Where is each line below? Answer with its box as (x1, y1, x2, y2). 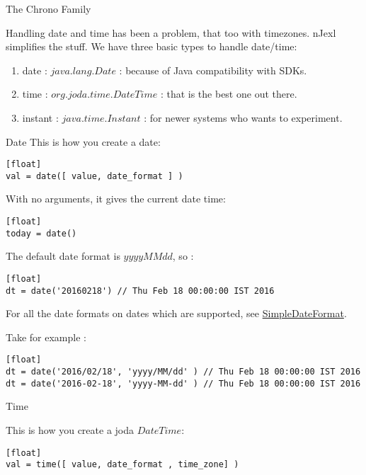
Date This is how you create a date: (6, 134, 161, 149)
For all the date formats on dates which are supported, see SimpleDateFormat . (6, 306, 347, 321)
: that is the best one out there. (160, 86, 297, 101)
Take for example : (6, 329, 86, 344)
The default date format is (6, 248, 120, 263)
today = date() (6, 228, 77, 239)
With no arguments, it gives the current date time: (6, 191, 226, 206)
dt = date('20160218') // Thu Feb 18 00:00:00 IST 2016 (6, 285, 275, 296)
